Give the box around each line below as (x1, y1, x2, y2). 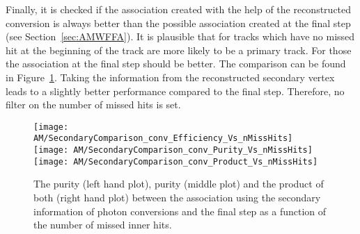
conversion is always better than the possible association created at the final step (6, 15, 351, 30)
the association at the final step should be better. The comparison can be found (6, 56, 346, 71)
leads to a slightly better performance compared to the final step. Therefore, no (6, 83, 345, 98)
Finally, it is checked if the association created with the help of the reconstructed (6, 2, 352, 16)
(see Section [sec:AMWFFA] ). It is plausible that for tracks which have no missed (6, 29, 355, 44)
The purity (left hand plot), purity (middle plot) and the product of (33, 176, 324, 191)
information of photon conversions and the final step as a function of (33, 203, 327, 218)
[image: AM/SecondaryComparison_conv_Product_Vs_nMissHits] (33, 156, 318, 167)
